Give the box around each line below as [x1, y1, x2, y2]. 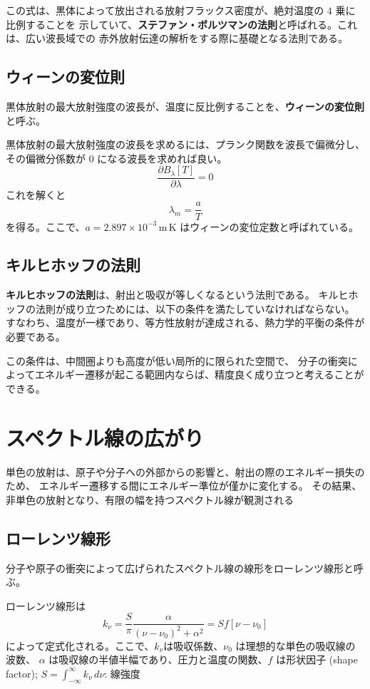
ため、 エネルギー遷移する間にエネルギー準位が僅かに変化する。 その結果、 [6, 478, 362, 493]
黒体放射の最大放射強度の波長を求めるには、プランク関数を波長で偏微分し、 [6, 137, 365, 152]
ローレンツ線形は [6, 598, 86, 613]
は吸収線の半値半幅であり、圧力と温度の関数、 [48, 652, 268, 667]
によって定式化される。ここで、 [6, 638, 155, 653]
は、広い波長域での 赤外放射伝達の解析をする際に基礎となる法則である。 [6, 31, 349, 46]
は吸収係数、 [163, 638, 224, 653]
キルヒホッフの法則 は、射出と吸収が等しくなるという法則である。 [6, 287, 315, 302]
